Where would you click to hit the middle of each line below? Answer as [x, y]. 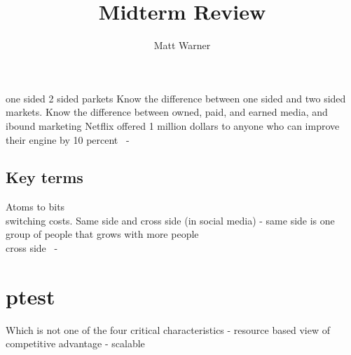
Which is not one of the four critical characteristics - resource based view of [168, 329]
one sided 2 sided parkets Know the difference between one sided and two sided [176, 98]
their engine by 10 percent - [68, 139]
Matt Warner [182, 45]
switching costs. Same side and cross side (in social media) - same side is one [170, 220]
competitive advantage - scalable [75, 343]
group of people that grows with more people [102, 234]
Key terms [44, 177]
